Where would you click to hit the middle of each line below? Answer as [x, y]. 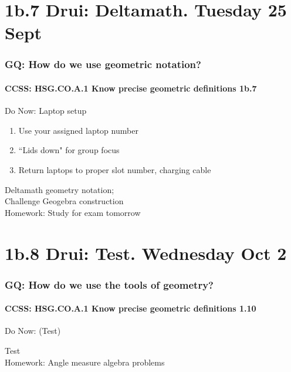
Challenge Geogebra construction [64, 201]
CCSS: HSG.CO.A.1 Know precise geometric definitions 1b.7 [131, 88]
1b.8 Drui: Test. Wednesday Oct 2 [146, 253]
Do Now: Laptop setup [46, 111]
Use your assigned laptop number [78, 130]
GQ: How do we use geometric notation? [103, 64]
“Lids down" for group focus [69, 150]
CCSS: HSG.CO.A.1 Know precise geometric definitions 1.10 [131, 308]
